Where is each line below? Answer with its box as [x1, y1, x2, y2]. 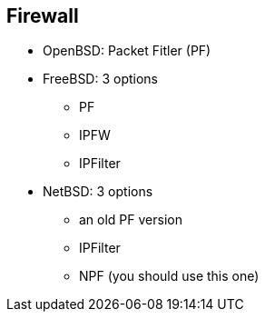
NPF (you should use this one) [79, 268, 260, 284]
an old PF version [79, 212, 182, 228]
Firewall [6, 5, 79, 27]
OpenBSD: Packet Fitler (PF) [43, 43, 211, 59]
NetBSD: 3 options [43, 184, 153, 200]
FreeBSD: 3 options [43, 71, 159, 87]
